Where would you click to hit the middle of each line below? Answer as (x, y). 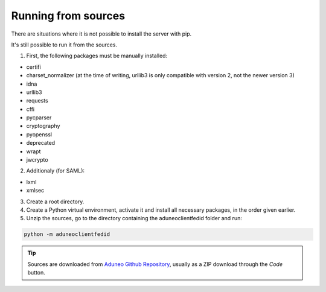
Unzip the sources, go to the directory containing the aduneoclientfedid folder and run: (134, 218)
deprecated (41, 143)
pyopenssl (39, 134)
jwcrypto (37, 160)
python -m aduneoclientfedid (67, 234)
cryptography (43, 126)
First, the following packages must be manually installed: (97, 56)
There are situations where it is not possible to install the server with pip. (101, 34)
